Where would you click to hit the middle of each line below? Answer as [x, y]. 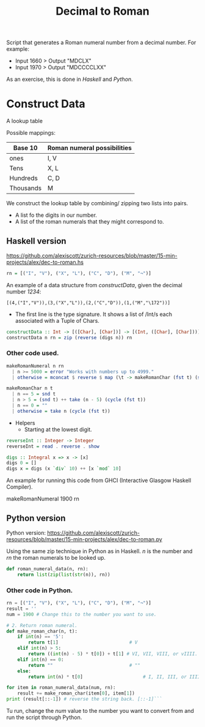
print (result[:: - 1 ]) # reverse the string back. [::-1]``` [85, 699]
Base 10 [25, 148]
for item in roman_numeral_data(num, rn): [61, 688]
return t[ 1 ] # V [83, 642]
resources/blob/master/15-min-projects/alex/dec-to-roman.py [85, 540]
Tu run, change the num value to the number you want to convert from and [100, 711]
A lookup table [24, 121]
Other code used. [33, 353]
